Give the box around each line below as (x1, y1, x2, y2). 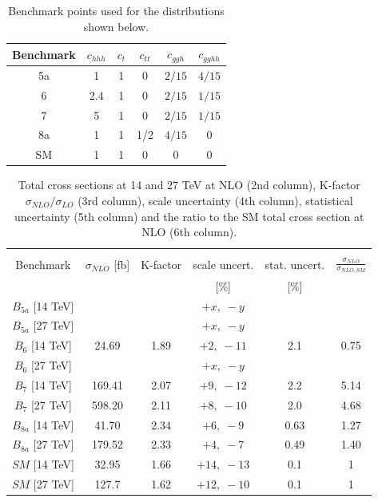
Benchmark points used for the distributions (8, 2, 225, 18)
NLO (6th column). (141, 223, 237, 240)
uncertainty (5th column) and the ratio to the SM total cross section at (14, 208, 364, 224)
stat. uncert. (265, 255, 325, 272)
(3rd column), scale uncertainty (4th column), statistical (78, 192, 353, 208)
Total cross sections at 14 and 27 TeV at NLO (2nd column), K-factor (18, 176, 360, 193)
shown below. (83, 18, 149, 34)
